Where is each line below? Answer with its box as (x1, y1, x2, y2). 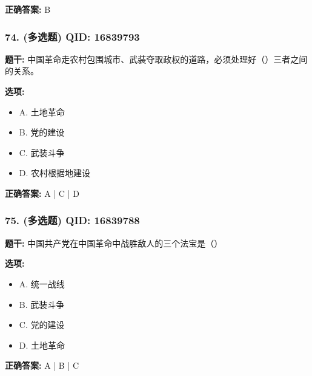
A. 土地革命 (19, 105, 65, 118)
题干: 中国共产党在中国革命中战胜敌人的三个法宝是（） (5, 236, 223, 249)
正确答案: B (5, 3, 51, 15)
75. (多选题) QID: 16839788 (5, 213, 140, 228)
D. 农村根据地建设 (19, 166, 91, 179)
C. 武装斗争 (19, 146, 65, 159)
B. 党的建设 (19, 126, 65, 138)
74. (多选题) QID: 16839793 (5, 29, 140, 44)
